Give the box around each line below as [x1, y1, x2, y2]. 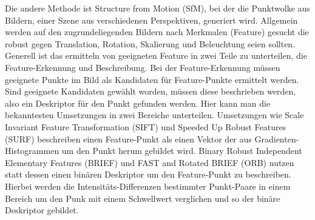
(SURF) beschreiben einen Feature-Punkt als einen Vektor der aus [5, 132, 252, 145]
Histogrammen [5, 144, 59, 157]
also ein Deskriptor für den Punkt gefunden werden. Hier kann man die [5, 96, 271, 109]
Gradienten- [254, 132, 299, 145]
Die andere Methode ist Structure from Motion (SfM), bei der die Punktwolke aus [5, 2, 310, 14]
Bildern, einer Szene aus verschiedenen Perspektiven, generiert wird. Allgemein [5, 13, 298, 26]
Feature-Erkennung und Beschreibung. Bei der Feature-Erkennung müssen [5, 61, 280, 73]
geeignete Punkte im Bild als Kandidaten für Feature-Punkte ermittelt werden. [5, 73, 299, 85]
